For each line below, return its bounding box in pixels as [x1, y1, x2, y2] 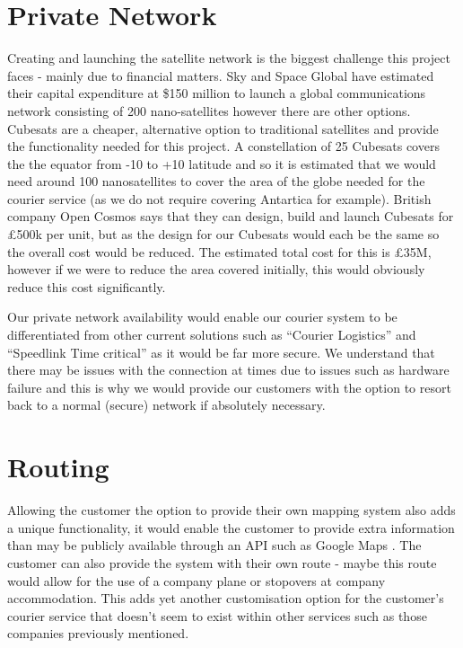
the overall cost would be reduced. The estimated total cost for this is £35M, [7, 242, 432, 261]
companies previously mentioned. [7, 624, 189, 643]
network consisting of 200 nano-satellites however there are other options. [7, 101, 411, 120]
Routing [7, 448, 109, 485]
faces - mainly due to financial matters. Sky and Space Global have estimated [7, 66, 434, 84]
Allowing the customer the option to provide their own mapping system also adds [7, 501, 456, 519]
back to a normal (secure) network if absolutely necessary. [7, 395, 326, 414]
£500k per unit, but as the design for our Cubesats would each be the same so [7, 225, 440, 244]
